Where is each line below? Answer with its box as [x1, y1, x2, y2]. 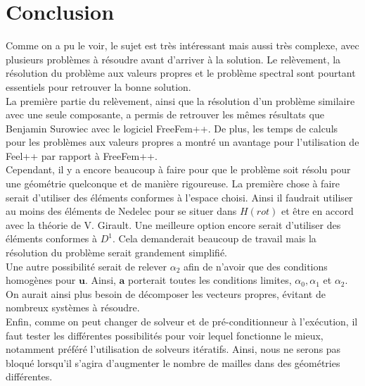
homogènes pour [6, 273, 76, 287]
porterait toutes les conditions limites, [128, 273, 292, 287]
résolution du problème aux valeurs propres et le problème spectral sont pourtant [6, 66, 356, 80]
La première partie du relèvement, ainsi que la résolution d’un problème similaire [6, 93, 355, 108]
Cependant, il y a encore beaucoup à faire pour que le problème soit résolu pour [6, 162, 351, 177]
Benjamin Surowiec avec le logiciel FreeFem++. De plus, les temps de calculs [6, 120, 338, 135]
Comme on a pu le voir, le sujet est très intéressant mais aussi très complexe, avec [6, 38, 359, 53]
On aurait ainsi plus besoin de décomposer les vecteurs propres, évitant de [6, 286, 326, 301]
